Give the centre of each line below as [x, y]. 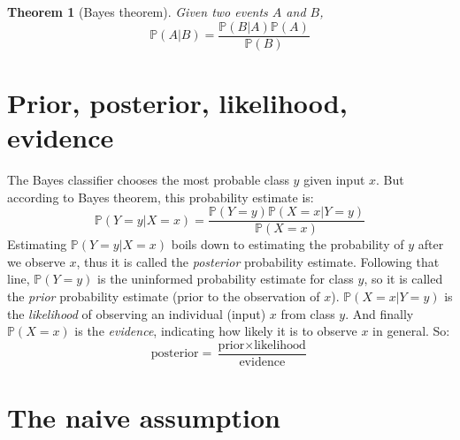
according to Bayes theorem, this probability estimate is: [161, 197]
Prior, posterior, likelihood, [177, 102]
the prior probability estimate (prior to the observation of [164, 296]
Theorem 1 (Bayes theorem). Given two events [138, 11]
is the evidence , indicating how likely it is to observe [216, 331]
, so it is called [403, 279]
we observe [36, 261]
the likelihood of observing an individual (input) [137, 313]
